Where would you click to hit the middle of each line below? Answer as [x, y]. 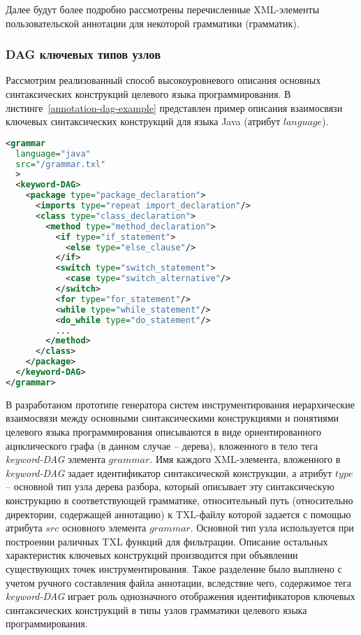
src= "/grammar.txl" [61, 164]
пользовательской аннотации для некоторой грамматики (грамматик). [153, 23]
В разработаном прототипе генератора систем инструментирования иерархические [180, 404]
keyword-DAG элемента [56, 459]
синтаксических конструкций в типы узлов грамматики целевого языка [156, 609]
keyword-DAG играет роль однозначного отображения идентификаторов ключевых [180, 596]
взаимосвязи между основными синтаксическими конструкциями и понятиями [172, 418]
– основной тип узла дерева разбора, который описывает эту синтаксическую [170, 486]
